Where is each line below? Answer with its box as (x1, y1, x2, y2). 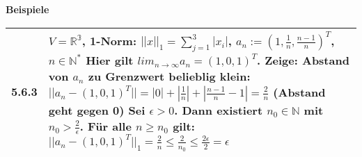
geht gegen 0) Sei (48, 101, 145, 118)
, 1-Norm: (81, 32, 137, 49)
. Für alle (79, 117, 132, 134)
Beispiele (6, 2, 49, 16)
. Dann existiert (174, 101, 263, 118)
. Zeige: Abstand (257, 51, 349, 68)
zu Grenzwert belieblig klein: (88, 67, 251, 84)
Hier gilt (86, 51, 134, 68)
